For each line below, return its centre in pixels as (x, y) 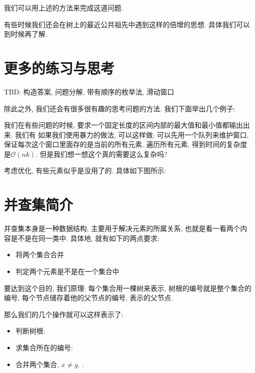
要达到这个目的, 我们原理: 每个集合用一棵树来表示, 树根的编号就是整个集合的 (128, 288)
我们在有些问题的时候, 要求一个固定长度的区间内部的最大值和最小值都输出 (124, 125)
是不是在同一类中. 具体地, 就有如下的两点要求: (85, 238)
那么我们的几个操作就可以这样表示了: (64, 314)
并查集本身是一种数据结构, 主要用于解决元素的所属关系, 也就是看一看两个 (122, 228)
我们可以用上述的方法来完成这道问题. (64, 7)
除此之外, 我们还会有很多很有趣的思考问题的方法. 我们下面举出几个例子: (120, 108)
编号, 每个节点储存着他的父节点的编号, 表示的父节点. (89, 298)
